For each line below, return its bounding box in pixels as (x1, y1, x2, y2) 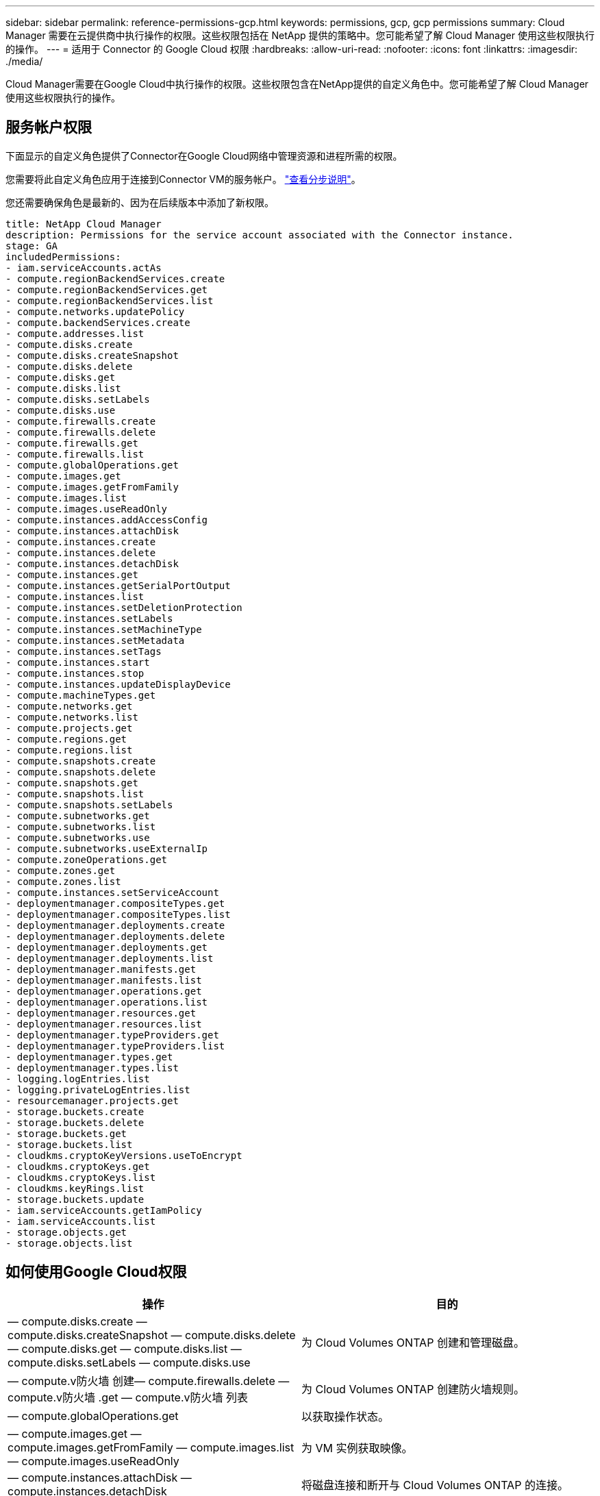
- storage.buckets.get (5, 1127, 127, 1139)
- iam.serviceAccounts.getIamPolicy (5, 1204, 202, 1216)
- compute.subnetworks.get (5, 810, 150, 821)
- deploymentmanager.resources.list (5, 1018, 202, 1030)
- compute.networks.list (5, 711, 138, 723)
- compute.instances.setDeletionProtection (5, 601, 242, 613)
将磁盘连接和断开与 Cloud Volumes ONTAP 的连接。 (301, 1478, 568, 1492)
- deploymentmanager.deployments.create (5, 919, 225, 931)
